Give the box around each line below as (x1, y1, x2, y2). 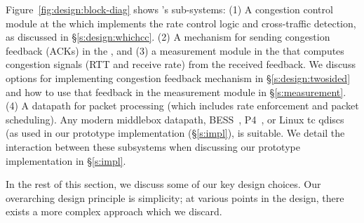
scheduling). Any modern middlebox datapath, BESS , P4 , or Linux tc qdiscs (6, 111, 344, 126)
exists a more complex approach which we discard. (6, 204, 222, 219)
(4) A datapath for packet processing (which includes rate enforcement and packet (6, 98, 359, 113)
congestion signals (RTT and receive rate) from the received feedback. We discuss (6, 57, 356, 72)
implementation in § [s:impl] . (6, 153, 126, 168)
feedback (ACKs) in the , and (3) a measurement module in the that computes (6, 43, 344, 58)
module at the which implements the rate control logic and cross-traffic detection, (6, 15, 356, 30)
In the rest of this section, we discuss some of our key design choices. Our (6, 177, 321, 191)
